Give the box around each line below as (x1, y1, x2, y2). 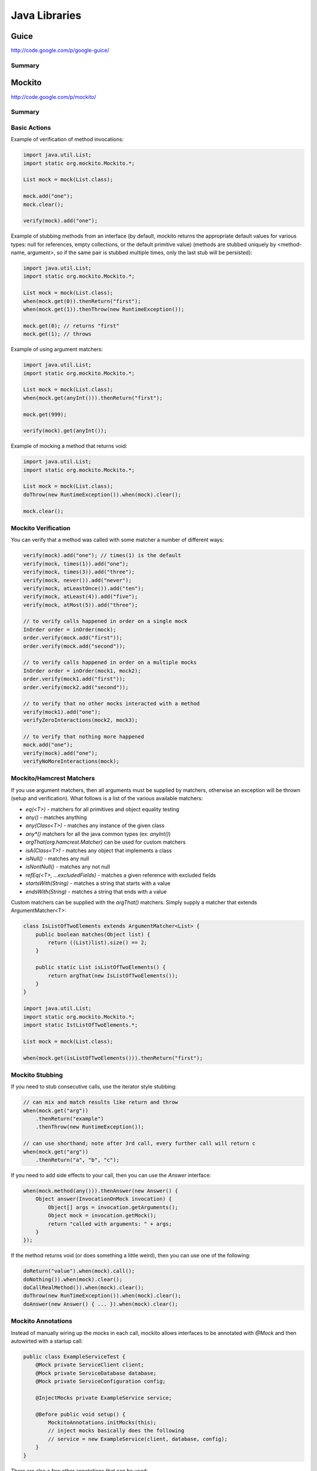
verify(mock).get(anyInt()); (23, 427, 107, 434)
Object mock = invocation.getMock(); (48, 1212, 157, 1219)
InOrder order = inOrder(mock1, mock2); (23, 667, 141, 674)
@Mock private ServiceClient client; (35, 1362, 144, 1368)
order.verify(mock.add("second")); (23, 643, 126, 650)
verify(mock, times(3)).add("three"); (23, 568, 135, 575)
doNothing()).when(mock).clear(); (23, 1276, 123, 1283)
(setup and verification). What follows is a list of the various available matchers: (11, 795, 203, 802)
